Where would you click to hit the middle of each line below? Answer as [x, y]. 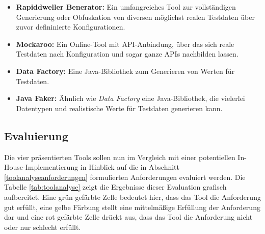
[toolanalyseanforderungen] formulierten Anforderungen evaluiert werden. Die [125, 177]
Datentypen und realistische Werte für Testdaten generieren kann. [119, 108]
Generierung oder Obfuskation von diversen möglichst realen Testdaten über [135, 17]
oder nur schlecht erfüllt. [43, 227]
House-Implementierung [41, 167]
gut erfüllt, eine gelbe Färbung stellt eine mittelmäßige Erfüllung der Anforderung [132, 207]
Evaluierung [36, 135]
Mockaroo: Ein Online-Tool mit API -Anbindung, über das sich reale [125, 44]
